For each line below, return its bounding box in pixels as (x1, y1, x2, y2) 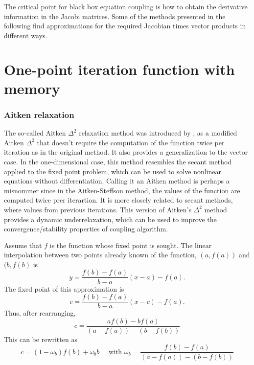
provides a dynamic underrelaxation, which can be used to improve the (4, 214, 217, 224)
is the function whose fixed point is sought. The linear (49, 240, 212, 250)
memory (4, 78, 60, 98)
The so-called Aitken (4, 128, 66, 138)
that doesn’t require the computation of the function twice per (37, 137, 225, 147)
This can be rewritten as (4, 334, 77, 344)
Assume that (4, 240, 42, 250)
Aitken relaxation (4, 108, 74, 120)
